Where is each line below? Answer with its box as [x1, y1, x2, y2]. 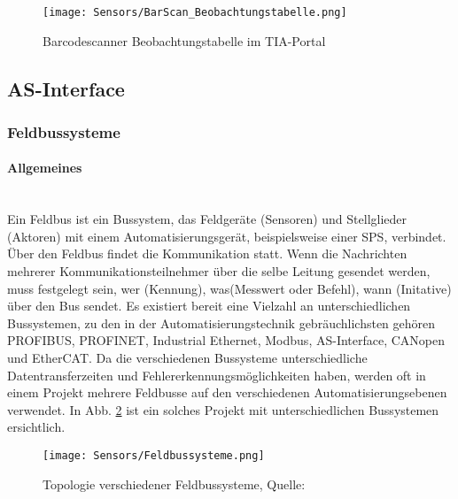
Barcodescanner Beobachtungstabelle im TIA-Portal [43, 31, 326, 50]
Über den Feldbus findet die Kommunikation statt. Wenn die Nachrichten [7, 244, 408, 263]
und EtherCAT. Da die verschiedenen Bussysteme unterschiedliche [7, 349, 368, 367]
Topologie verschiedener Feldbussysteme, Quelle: [43, 474, 306, 493]
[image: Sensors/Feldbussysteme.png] [43, 449, 265, 462]
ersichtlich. [7, 418, 66, 436]
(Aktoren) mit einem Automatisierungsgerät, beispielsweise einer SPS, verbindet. [7, 226, 446, 245]
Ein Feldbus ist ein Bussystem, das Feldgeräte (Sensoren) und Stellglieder [7, 210, 408, 228]
